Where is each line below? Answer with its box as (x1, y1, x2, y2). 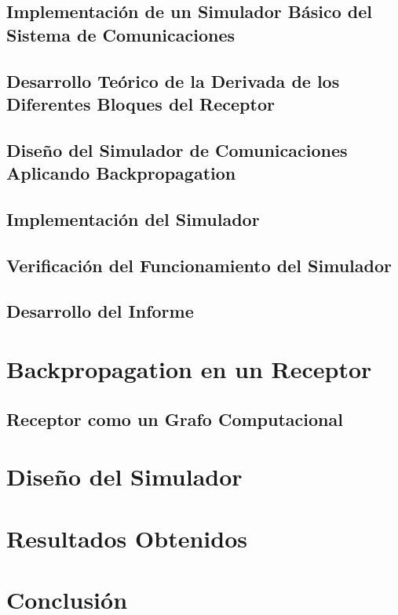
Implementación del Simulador (6, 206, 260, 231)
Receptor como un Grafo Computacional (6, 406, 343, 431)
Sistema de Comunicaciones (6, 22, 236, 46)
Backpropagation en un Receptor (6, 353, 372, 385)
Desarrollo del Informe (6, 299, 194, 323)
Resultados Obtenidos (6, 522, 247, 554)
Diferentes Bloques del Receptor (6, 91, 275, 115)
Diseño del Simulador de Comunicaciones (6, 137, 348, 162)
